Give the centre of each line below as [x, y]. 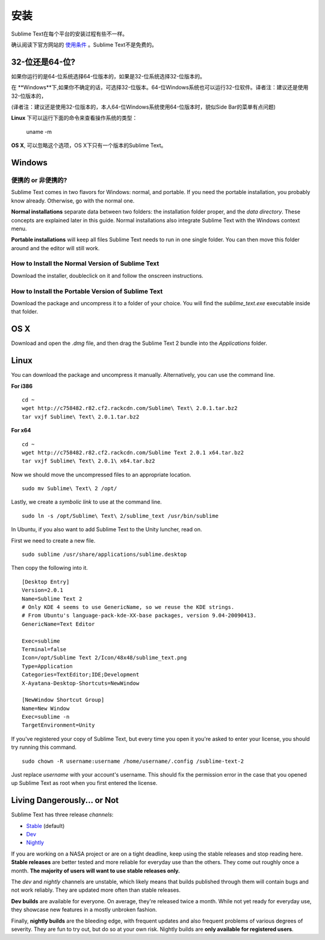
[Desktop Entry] [46, 582]
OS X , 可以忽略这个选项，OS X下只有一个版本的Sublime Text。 [89, 145]
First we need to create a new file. [53, 540]
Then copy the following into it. [50, 568]
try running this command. [44, 747]
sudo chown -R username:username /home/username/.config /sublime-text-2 [133, 761]
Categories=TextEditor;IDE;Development [81, 675]
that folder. [25, 312]
